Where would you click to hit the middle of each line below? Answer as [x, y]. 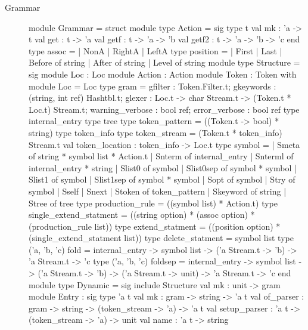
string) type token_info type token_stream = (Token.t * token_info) [155, 132]
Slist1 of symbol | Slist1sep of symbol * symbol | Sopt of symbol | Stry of [162, 179]
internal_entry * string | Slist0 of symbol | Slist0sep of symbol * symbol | [163, 167]
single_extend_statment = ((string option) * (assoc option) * [142, 215]
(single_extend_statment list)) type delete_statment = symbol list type [161, 238]
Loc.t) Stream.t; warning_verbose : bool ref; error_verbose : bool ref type [164, 109]
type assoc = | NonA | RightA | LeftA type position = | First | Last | [155, 50]
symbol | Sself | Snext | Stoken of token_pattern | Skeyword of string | [158, 191]
